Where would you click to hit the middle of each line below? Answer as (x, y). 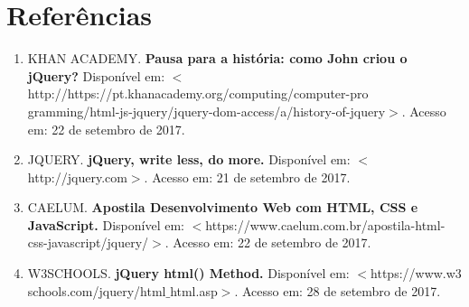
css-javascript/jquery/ (88, 242)
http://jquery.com (77, 177)
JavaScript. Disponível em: (106, 224)
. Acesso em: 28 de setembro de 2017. (338, 290)
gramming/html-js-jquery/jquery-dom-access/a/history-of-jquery (206, 111)
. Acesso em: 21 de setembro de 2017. (247, 177)
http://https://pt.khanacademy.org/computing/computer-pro (198, 93)
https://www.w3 (416, 273)
